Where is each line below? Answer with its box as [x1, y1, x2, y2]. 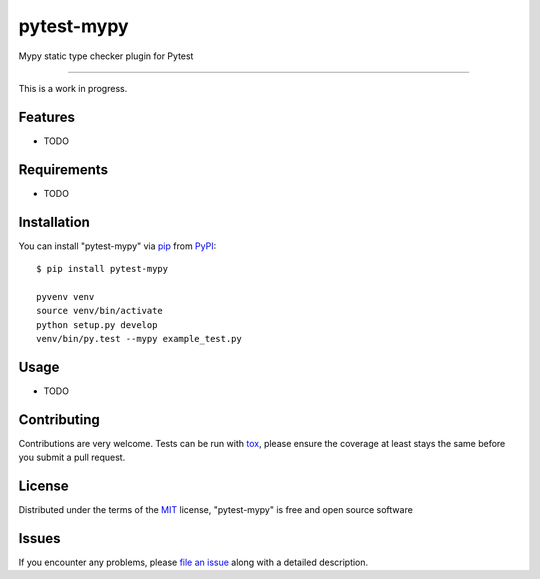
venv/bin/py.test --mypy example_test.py [36, 333, 242, 344]
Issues [18, 530, 61, 547]
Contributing [18, 411, 100, 428]
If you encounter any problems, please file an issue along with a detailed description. [18, 556, 369, 569]
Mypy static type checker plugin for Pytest [18, 50, 194, 62]
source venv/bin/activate [36, 305, 164, 317]
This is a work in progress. [18, 82, 128, 94]
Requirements [18, 161, 109, 178]
